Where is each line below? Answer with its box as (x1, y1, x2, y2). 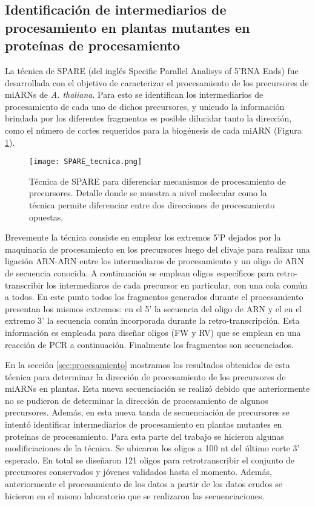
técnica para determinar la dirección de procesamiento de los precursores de (5, 370, 286, 383)
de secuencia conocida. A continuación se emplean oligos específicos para (5, 266, 274, 279)
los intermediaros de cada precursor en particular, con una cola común (46, 278, 308, 291)
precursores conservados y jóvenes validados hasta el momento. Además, (5, 465, 272, 478)
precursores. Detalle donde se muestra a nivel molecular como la (29, 186, 267, 199)
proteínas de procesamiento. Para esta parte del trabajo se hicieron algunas (5, 429, 284, 442)
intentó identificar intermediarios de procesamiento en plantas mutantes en (5, 418, 282, 431)
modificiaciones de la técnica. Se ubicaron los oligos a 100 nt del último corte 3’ (5, 442, 300, 454)
